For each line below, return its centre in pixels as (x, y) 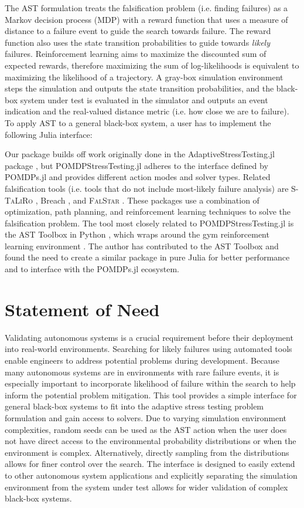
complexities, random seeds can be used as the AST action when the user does (146, 429)
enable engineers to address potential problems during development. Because (142, 360)
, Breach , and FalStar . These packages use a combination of (147, 200)
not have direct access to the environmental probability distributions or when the (151, 441)
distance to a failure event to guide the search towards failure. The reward (138, 31)
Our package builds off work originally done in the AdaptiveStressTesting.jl (140, 154)
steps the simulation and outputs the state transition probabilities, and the (139, 88)
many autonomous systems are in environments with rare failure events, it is (142, 372)
